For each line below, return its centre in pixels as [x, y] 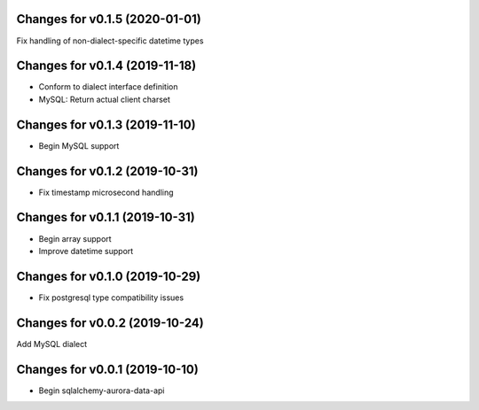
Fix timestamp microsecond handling [106, 192]
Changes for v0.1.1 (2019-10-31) [106, 217]
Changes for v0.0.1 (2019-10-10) [107, 369]
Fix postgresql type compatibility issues [111, 298]
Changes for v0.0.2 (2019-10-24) [110, 323]
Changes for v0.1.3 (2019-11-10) [106, 124]
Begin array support [75, 238]
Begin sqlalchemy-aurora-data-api [102, 391]
